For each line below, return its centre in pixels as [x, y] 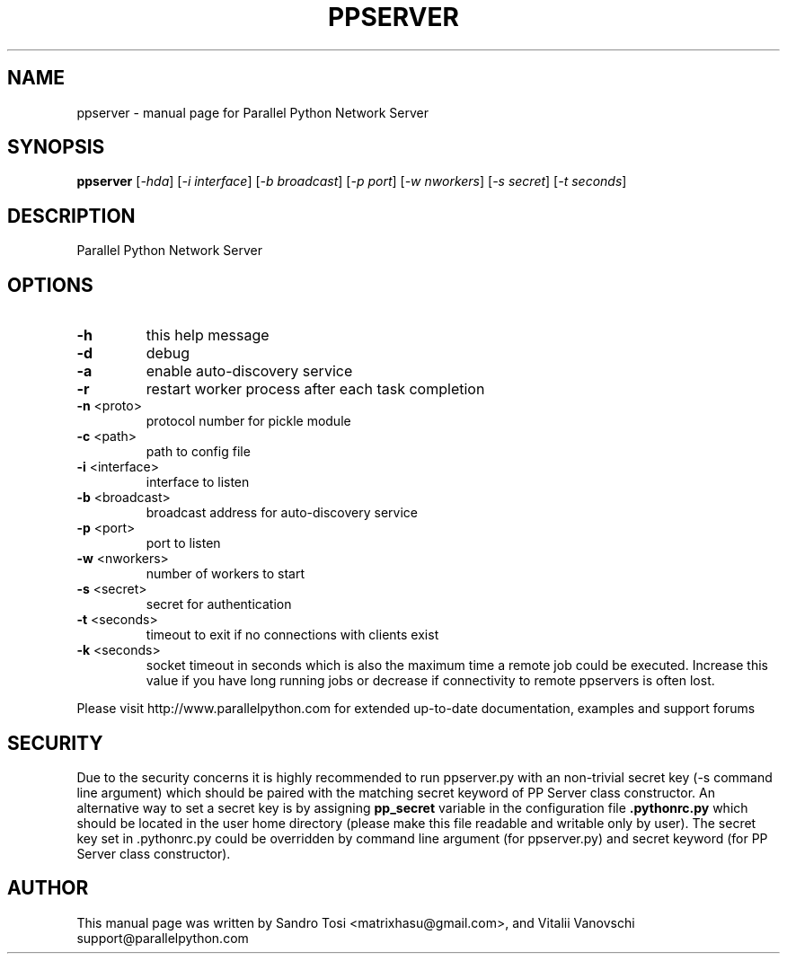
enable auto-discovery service [249, 371]
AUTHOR [48, 888]
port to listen [183, 543]
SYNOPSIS [56, 147]
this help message [208, 335]
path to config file [198, 452]
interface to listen [198, 482]
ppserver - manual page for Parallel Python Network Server [252, 112]
